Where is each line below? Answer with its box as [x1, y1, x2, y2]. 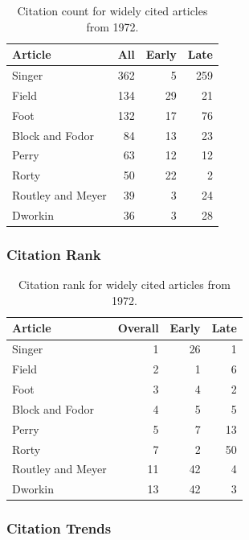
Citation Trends [6, 518, 112, 538]
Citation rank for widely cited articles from [18, 276, 231, 293]
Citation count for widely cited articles [17, 2, 208, 19]
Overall [117, 319, 159, 336]
